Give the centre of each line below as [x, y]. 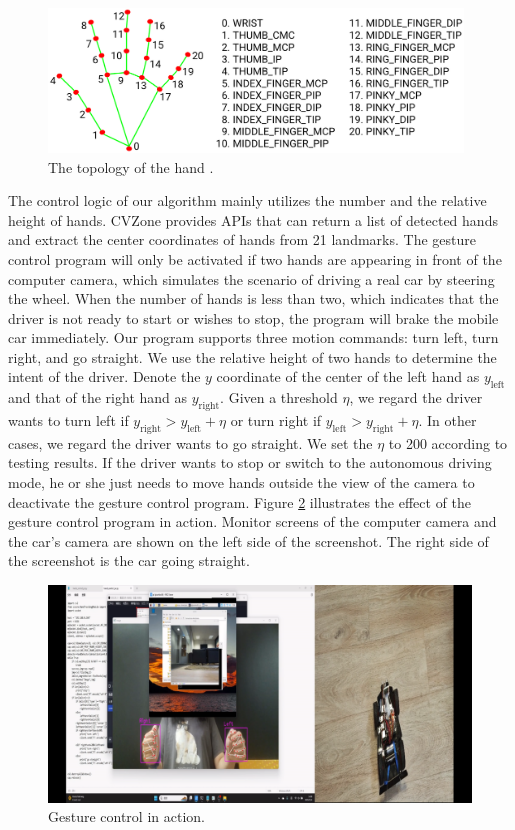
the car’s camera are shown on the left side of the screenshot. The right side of [248, 540]
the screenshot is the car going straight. [129, 560]
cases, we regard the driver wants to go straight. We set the [190, 442]
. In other [447, 420]
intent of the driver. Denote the [104, 376]
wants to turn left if [68, 420]
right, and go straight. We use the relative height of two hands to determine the [252, 356]
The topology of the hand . [131, 166]
